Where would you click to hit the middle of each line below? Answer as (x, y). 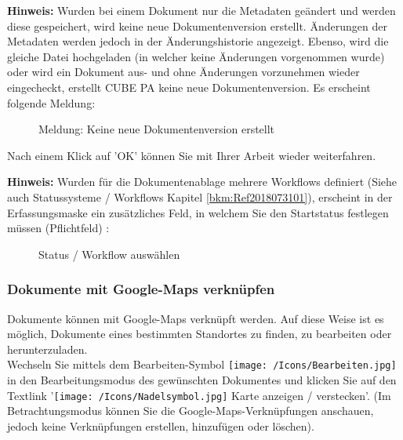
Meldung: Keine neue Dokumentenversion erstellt (157, 129)
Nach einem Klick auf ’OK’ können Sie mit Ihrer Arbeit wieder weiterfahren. (192, 155)
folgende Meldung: (51, 102)
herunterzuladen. (47, 349)
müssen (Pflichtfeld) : (58, 228)
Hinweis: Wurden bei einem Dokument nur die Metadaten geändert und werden (201, 10)
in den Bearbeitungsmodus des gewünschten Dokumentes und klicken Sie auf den (202, 379)
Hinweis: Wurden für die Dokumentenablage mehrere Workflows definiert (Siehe (202, 182)
